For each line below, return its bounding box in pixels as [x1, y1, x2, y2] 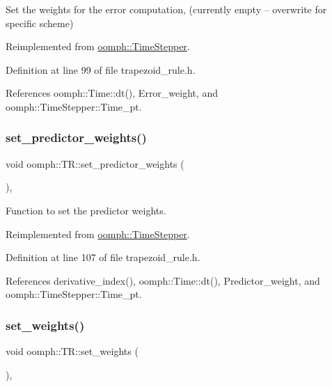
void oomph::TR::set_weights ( [6, 344, 139, 358]
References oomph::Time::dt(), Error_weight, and [6, 86, 219, 100]
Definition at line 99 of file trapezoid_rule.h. [6, 62, 196, 77]
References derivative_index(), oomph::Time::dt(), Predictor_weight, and [6, 273, 320, 287]
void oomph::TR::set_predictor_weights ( [6, 156, 184, 171]
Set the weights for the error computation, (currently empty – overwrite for [6, 2, 327, 16]
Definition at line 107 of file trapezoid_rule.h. [6, 250, 200, 264]
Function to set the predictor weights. [6, 203, 166, 217]
